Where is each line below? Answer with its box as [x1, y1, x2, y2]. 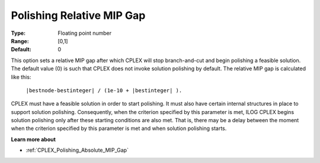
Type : [11, 30, 26, 37]
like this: [11, 73, 31, 80]
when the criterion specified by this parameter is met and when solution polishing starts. [11, 125, 227, 132]
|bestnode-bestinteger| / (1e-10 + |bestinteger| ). [25, 87, 183, 94]
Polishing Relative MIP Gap [11, 9, 146, 22]
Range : [11, 37, 29, 44]
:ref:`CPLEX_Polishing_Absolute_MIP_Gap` [25, 146, 129, 154]
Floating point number [57, 30, 112, 37]
